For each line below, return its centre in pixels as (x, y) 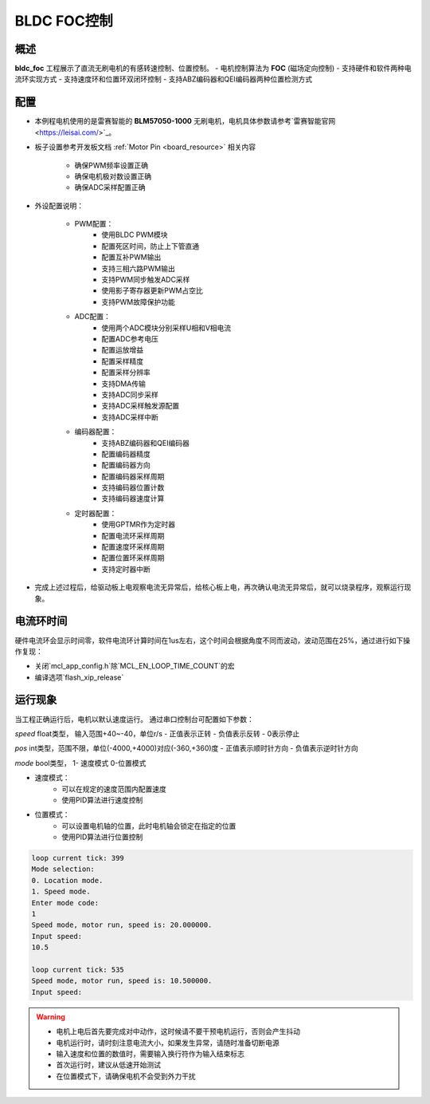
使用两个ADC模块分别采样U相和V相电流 (166, 328)
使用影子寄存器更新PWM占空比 (152, 290)
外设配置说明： (59, 205)
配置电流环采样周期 (133, 535)
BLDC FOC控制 (64, 21)
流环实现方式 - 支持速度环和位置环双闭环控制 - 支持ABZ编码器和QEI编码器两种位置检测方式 (164, 79)
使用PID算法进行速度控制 (102, 800)
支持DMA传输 (124, 384)
